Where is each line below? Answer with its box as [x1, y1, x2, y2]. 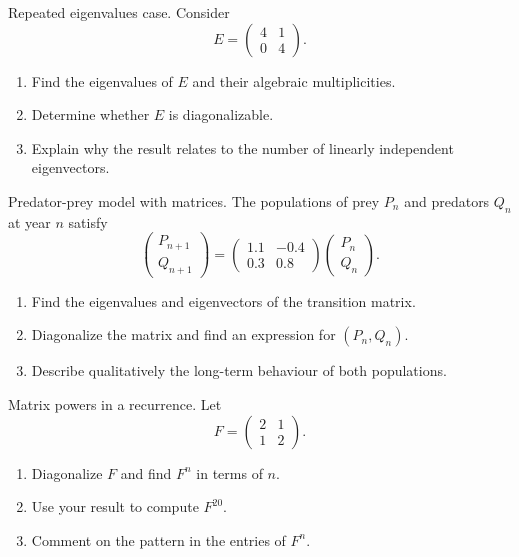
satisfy [68, 211, 108, 232]
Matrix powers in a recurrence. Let [8, 393, 222, 414]
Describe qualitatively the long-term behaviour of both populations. [31, 360, 447, 381]
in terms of [196, 462, 263, 483]
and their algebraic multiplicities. [192, 70, 396, 91]
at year [8, 211, 51, 232]
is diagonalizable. [168, 104, 274, 125]
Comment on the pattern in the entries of [31, 529, 286, 550]
